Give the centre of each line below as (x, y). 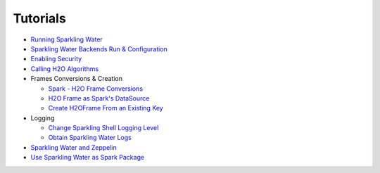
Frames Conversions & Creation (77, 79)
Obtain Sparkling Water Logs (90, 138)
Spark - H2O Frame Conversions (96, 89)
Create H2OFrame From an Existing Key (106, 108)
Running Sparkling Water (67, 39)
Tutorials (39, 18)
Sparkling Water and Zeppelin (74, 147)
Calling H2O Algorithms (64, 69)
